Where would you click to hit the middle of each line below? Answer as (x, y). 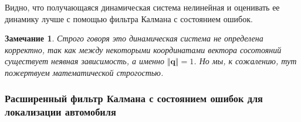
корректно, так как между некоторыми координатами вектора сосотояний (143, 49)
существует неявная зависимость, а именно (84, 61)
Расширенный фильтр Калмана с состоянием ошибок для (134, 98)
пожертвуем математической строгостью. (84, 72)
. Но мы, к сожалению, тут (245, 61)
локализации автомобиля (60, 112)
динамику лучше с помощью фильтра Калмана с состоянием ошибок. (129, 18)
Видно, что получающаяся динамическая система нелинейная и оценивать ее (142, 7)
